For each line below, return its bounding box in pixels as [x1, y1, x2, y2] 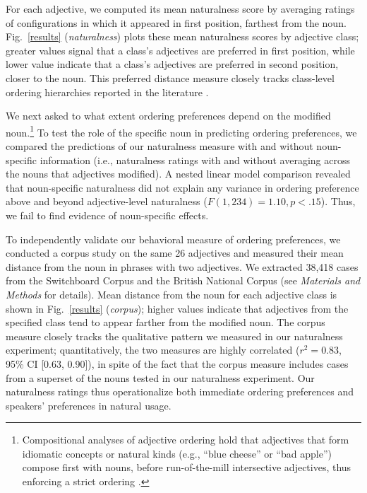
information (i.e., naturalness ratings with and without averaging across [40, 152, 350, 167]
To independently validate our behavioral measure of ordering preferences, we [6, 231, 341, 246]
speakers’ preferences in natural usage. [6, 398, 172, 412]
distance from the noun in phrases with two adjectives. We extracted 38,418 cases [6, 259, 359, 274]
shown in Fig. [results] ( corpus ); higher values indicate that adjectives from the [6, 301, 349, 315]
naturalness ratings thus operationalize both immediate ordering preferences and [6, 384, 354, 399]
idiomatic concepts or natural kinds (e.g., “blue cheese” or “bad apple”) [22, 446, 332, 460]
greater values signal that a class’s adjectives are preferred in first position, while [6, 42, 355, 57]
